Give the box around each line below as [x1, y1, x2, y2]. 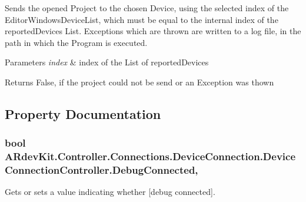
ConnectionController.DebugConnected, [5, 163, 198, 177]
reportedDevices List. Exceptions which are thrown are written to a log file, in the [5, 25, 301, 37]
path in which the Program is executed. [5, 36, 148, 48]
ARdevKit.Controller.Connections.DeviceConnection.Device [5, 149, 296, 164]
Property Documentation [5, 104, 161, 122]
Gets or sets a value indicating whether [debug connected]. [5, 186, 215, 198]
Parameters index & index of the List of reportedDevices [5, 56, 209, 68]
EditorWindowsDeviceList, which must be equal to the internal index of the [5, 13, 278, 25]
